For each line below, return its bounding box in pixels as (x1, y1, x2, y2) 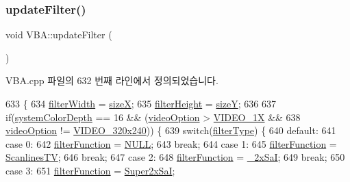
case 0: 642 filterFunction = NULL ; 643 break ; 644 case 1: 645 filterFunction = (5, 136, 337, 151)
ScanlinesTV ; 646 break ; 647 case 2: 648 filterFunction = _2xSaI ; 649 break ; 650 (5, 150, 345, 164)
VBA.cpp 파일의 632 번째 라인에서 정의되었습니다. (5, 73, 218, 88)
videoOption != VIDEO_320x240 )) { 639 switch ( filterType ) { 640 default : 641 (5, 123, 336, 138)
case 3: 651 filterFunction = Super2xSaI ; (5, 163, 175, 177)
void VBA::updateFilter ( (5, 27, 112, 42)
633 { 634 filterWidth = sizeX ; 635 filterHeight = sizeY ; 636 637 (5, 96, 276, 110)
